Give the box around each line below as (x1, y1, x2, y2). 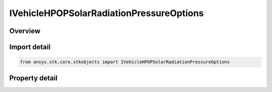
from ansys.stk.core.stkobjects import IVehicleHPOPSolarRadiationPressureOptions (20, 59, 230, 65)
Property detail (9, 73, 58, 82)
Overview (9, 27, 41, 35)
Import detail (9, 43, 50, 51)
